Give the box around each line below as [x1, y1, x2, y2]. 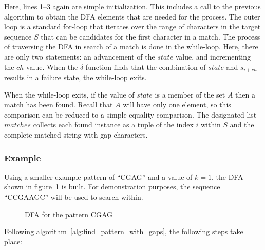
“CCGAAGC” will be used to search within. [4, 191, 143, 202]
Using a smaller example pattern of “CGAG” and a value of [4, 171, 193, 182]
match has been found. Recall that [4, 99, 113, 110]
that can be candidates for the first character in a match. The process [41, 31, 260, 42]
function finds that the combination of [85, 61, 206, 72]
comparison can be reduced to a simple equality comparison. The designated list [4, 109, 257, 120]
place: [4, 236, 22, 246]
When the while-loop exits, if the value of [4, 89, 135, 100]
